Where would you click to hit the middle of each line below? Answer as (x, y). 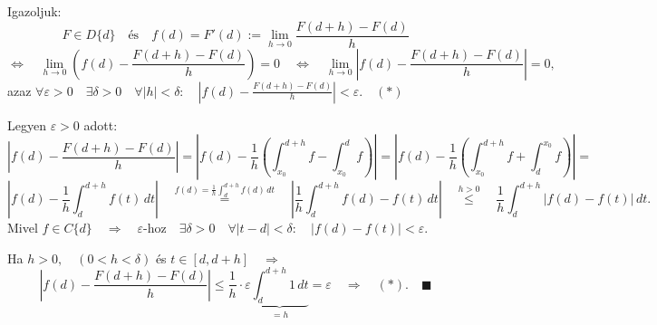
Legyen (27, 124)
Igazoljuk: (34, 11)
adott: (101, 124)
